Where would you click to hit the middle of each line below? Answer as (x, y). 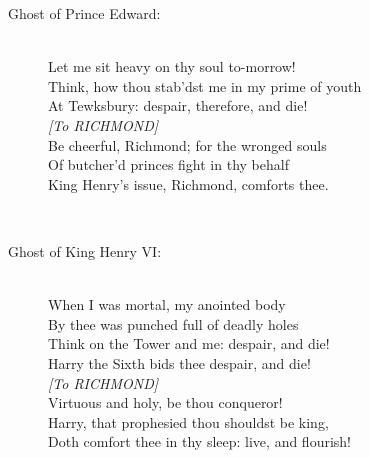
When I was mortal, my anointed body (167, 304)
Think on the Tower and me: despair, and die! (189, 343)
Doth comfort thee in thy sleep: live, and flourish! (200, 441)
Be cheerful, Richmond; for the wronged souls (187, 144)
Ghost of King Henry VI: (85, 250)
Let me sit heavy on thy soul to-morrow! (172, 66)
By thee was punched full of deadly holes (173, 323)
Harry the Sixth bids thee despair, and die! (179, 362)
